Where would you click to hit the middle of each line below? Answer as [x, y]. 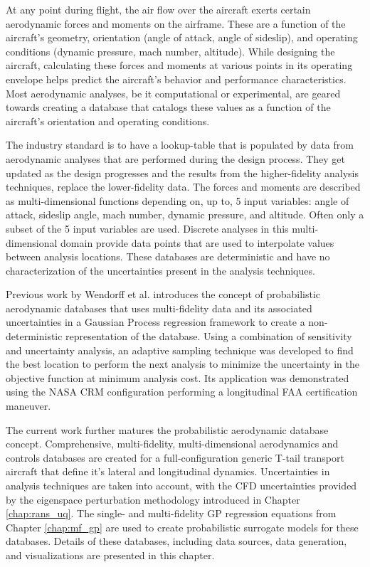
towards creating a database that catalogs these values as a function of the [168, 107]
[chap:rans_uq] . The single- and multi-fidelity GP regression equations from [171, 513]
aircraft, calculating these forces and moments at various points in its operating [179, 65]
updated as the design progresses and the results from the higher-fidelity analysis [182, 173]
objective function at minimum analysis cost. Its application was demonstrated [178, 377]
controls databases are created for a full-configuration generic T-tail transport [175, 457]
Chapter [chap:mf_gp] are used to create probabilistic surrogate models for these [182, 527]
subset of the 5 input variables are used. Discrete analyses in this [147, 228]
